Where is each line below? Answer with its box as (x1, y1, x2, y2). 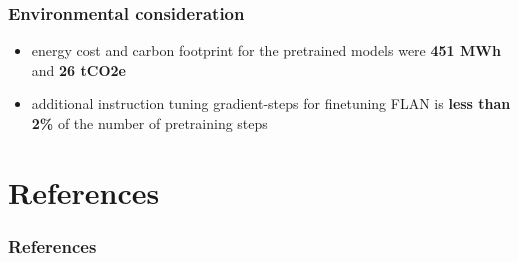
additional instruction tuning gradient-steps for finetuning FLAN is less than (31, 93, 511, 114)
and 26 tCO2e (31, 59, 126, 80)
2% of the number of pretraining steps (31, 113, 268, 133)
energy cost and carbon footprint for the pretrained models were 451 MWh (31, 40, 501, 61)
